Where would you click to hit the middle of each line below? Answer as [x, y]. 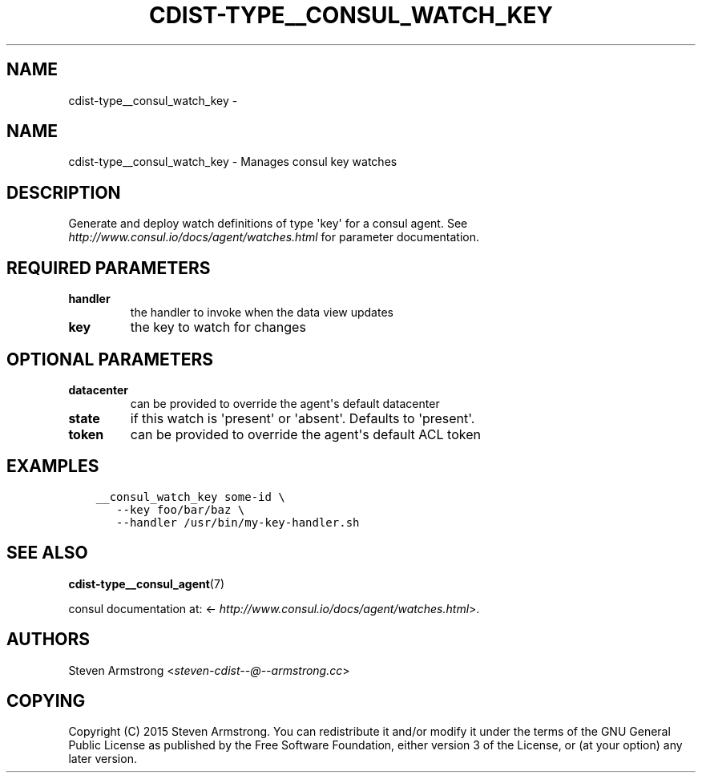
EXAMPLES [53, 466]
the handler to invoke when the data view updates [262, 313]
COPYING [46, 700]
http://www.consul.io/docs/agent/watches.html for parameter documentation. [274, 237]
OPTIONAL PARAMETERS [110, 359]
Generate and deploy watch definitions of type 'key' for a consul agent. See [268, 224]
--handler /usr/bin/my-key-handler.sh [238, 522]
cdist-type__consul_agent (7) [146, 583]
